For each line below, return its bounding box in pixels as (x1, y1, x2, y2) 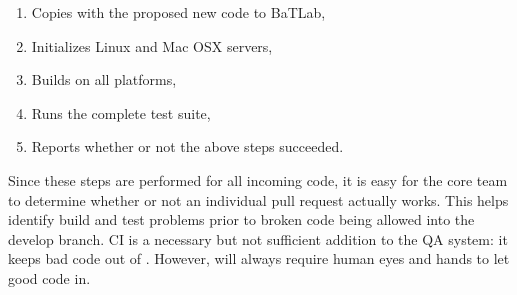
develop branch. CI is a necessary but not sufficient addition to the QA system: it (8, 228, 508, 249)
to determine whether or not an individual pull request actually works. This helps (8, 189, 509, 210)
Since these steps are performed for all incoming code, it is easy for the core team (8, 169, 508, 190)
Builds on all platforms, (31, 69, 177, 90)
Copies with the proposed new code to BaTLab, (31, 2, 326, 22)
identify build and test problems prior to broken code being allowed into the (8, 209, 475, 230)
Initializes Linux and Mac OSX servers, (31, 35, 273, 56)
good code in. (8, 267, 91, 288)
